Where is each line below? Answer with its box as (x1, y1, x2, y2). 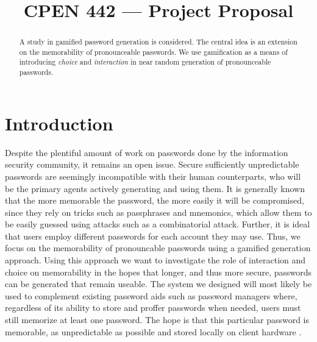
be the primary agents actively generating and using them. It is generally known (5, 182, 305, 194)
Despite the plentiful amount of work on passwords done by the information (5, 146, 288, 159)
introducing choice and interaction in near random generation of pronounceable (19, 57, 271, 67)
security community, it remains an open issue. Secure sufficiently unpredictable (5, 158, 299, 171)
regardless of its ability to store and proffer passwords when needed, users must (5, 301, 301, 314)
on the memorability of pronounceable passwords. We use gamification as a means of (19, 46, 288, 57)
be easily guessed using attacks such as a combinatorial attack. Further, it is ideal (5, 218, 310, 230)
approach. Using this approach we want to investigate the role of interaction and (5, 254, 306, 266)
